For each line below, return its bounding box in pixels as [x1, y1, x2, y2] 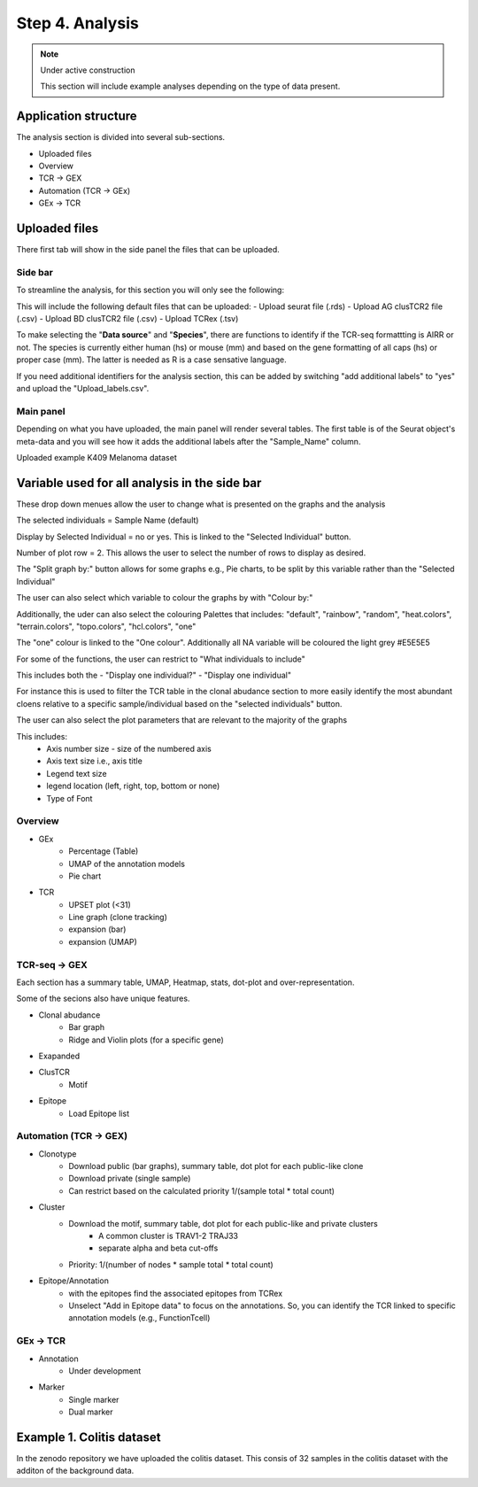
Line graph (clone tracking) [68, 912, 168, 923]
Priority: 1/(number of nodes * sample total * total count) [68, 1259, 274, 1270]
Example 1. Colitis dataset [16, 1429, 161, 1444]
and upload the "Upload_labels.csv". [16, 383, 150, 393]
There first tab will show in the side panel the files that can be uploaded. [16, 244, 280, 255]
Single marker [68, 1394, 119, 1405]
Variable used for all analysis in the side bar [16, 475, 262, 491]
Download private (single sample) [68, 1173, 191, 1184]
